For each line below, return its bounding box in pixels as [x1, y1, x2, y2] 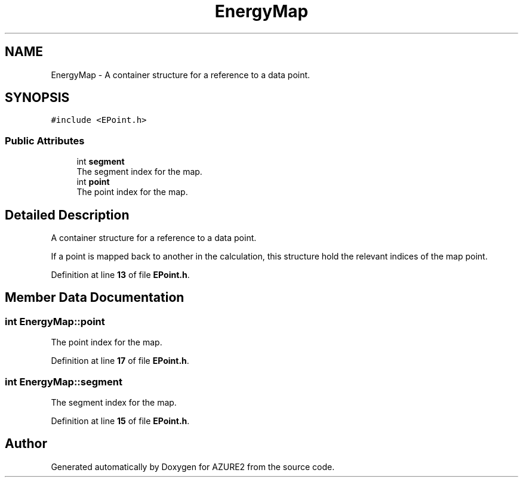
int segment [76, 156, 125, 167]
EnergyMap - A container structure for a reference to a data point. [51, 69, 310, 80]
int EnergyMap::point [5, 315, 105, 327]
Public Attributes [5, 134, 85, 147]
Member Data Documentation [5, 290, 184, 305]
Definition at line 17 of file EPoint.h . [51, 356, 189, 366]
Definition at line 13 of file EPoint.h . [51, 270, 190, 280]
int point [76, 177, 110, 187]
